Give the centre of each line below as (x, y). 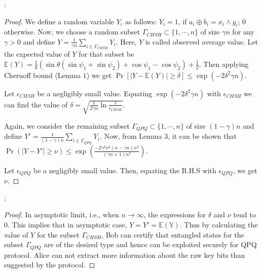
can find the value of (36, 104)
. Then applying (224, 64)
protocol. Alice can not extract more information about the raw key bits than (125, 255)
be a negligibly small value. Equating (95, 93)
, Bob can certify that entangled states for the (173, 234)
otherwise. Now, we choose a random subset (72, 32)
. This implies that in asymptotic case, (67, 224)
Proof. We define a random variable (59, 21)
